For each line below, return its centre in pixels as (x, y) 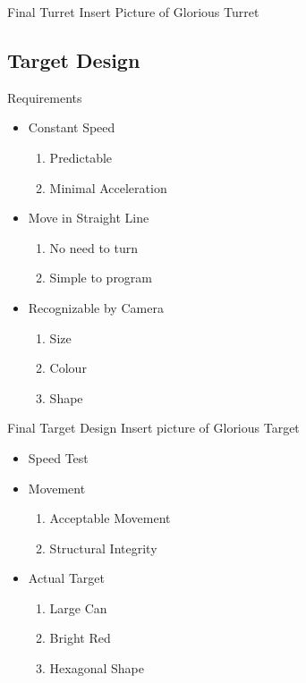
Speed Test (58, 457)
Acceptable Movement (110, 518)
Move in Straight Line (89, 218)
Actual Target (67, 578)
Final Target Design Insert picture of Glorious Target (153, 428)
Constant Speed (72, 127)
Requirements (45, 97)
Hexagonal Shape (97, 668)
